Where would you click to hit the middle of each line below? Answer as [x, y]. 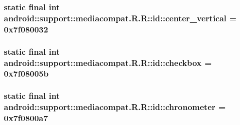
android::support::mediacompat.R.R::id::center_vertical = [120, 18]
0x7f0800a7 [26, 118]
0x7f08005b [26, 73]
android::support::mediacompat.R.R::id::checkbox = [108, 62]
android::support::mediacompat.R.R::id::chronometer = [115, 107]
